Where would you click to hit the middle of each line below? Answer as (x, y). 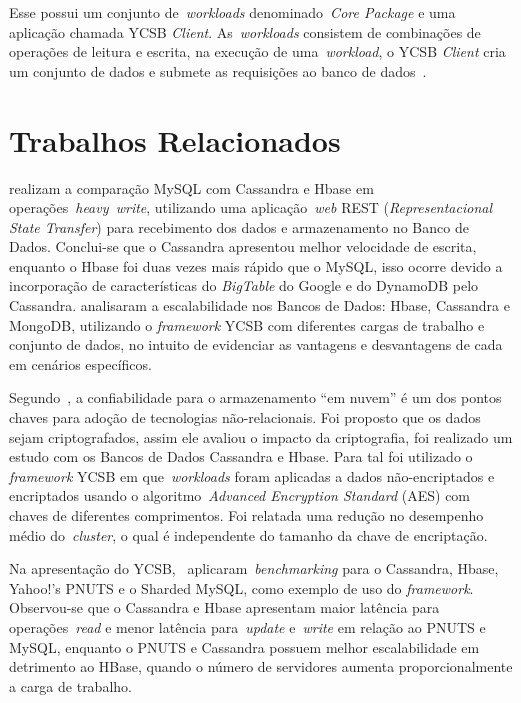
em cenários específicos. (80, 363)
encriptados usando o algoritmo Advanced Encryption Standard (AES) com (240, 495)
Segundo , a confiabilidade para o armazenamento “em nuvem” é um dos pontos (255, 397)
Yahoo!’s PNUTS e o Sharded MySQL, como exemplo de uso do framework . (241, 587)
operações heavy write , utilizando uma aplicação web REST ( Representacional (251, 207)
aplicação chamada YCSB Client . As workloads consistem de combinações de (245, 31)
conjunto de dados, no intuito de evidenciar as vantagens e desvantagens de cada (256, 344)
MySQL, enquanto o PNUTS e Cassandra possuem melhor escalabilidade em (244, 646)
